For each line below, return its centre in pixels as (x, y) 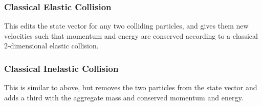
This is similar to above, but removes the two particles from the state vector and (131, 87)
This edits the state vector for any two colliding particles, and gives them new (126, 26)
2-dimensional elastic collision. (51, 46)
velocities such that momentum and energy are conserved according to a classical (131, 35)
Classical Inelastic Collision (61, 68)
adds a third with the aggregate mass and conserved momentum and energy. (124, 97)
